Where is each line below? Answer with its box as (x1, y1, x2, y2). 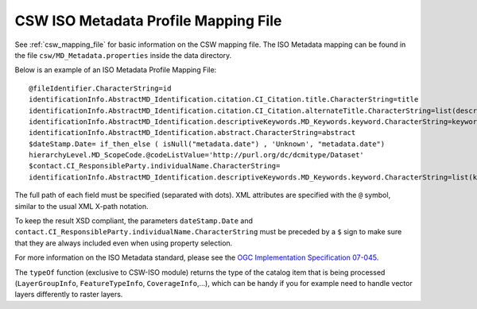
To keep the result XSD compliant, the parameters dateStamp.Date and (14, 216, 254, 226)
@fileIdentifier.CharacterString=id (29, 83, 172, 93)
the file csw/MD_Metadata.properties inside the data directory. (14, 50, 232, 60)
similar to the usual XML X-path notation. (14, 201, 149, 211)
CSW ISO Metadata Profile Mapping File (14, 12, 282, 29)
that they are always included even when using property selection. (14, 238, 233, 248)
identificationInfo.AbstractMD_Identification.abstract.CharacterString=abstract (29, 128, 356, 137)
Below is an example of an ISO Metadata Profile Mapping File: (14, 65, 217, 75)
